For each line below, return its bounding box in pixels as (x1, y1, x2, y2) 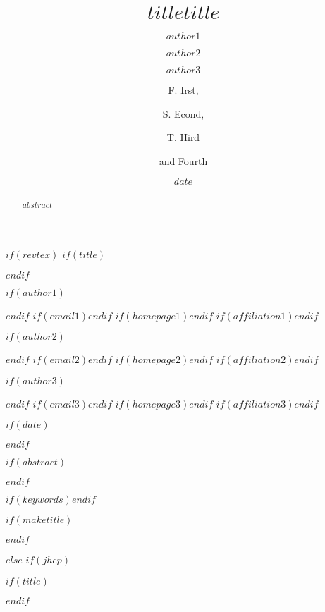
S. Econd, (162, 106, 204, 121)
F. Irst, (168, 82, 199, 97)
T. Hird (166, 130, 200, 145)
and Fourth (159, 153, 208, 168)
